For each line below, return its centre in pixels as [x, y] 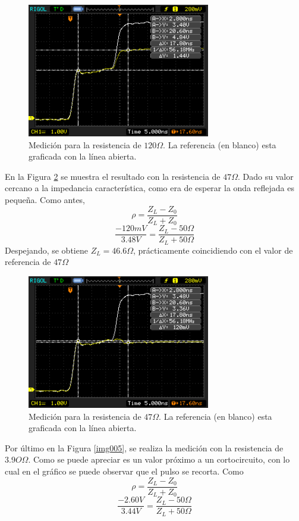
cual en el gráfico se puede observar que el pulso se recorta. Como [124, 471]
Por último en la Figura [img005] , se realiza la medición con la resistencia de [144, 447]
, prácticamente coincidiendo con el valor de [213, 250]
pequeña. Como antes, [45, 200]
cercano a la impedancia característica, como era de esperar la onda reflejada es [149, 188]
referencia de [28, 262]
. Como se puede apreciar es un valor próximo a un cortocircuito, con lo [159, 459]
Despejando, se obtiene [46, 250]
